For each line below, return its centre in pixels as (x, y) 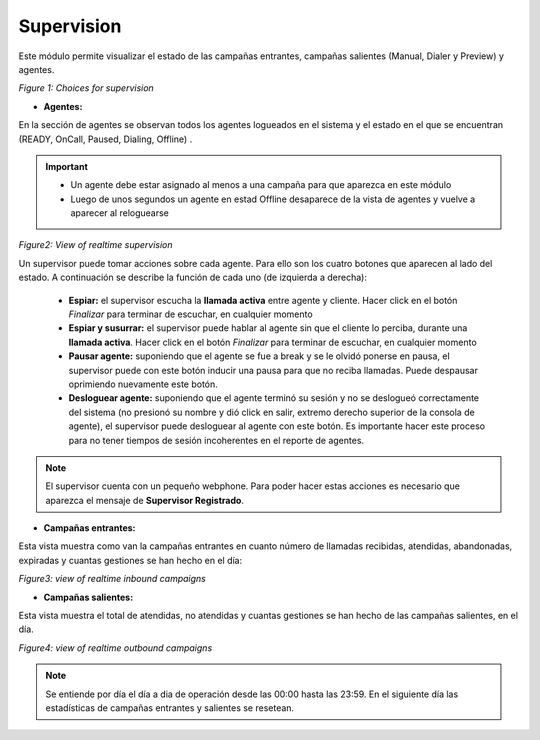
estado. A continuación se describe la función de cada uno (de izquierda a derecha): (192, 277)
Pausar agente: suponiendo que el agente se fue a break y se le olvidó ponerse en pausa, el (259, 356)
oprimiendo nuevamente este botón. (143, 384)
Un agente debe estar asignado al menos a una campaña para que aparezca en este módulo (261, 185)
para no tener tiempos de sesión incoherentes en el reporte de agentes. (216, 440)
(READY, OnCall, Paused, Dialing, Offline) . (105, 139)
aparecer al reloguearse (120, 213)
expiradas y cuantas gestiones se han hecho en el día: (130, 560)
